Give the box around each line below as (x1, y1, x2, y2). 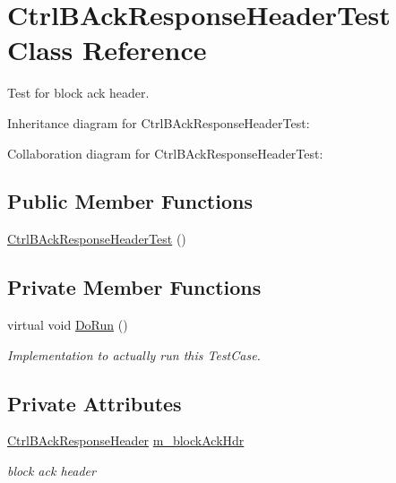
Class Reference (7, 31, 207, 68)
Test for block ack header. (7, 83, 150, 102)
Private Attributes (7, 389, 182, 417)
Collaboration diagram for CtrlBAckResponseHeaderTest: (7, 143, 323, 162)
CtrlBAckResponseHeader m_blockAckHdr (7, 431, 245, 450)
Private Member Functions (7, 273, 262, 301)
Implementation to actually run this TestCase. (7, 345, 261, 364)
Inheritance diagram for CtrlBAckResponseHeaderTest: (7, 113, 310, 132)
